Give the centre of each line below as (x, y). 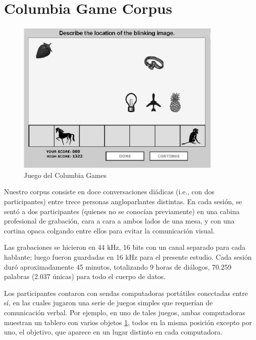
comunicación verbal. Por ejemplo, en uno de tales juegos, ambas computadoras (125, 312)
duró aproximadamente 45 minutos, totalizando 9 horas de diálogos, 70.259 (118, 266)
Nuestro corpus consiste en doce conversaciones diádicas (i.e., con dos (109, 192)
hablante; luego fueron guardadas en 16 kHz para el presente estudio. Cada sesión (128, 257)
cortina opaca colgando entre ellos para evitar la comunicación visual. (109, 230)
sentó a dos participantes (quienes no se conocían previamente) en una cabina (122, 211)
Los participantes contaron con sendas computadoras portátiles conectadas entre (126, 293)
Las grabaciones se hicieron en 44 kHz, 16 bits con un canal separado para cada (125, 247)
